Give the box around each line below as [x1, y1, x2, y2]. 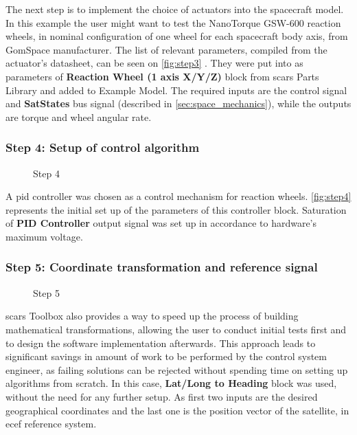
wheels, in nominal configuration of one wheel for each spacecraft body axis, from [5, 29, 348, 43]
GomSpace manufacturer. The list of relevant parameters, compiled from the [5, 42, 327, 56]
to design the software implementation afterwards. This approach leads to [5, 335, 316, 350]
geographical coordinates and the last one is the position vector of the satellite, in [5, 403, 349, 417]
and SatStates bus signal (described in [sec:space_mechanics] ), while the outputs [5, 96, 352, 111]
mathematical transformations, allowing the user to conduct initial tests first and [5, 322, 347, 336]
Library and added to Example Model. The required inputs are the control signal [5, 82, 347, 97]
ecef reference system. [5, 416, 97, 431]
